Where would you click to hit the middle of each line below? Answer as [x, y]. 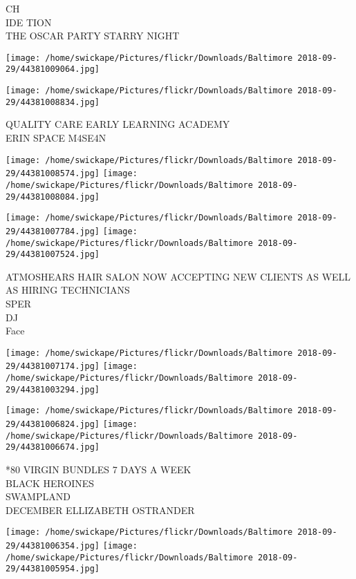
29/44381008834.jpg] [53, 102]
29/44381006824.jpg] [53, 425]
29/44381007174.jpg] [53, 367]
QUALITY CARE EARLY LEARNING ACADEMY [118, 124]
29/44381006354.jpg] [53, 546]
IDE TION [29, 22]
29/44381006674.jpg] [53, 447]
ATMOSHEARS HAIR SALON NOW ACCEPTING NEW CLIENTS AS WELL [178, 276]
